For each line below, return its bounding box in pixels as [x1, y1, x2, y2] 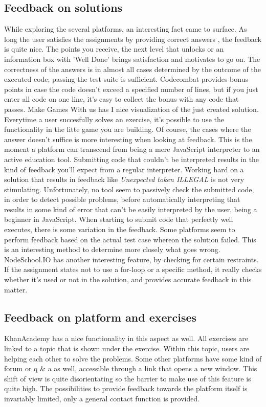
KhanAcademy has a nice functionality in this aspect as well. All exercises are [4, 333, 248, 344]
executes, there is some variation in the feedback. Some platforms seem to [4, 224, 235, 235]
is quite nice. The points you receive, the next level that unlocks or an [4, 43, 224, 54]
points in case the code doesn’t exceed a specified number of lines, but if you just [4, 83, 258, 94]
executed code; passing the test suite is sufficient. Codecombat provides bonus [4, 74, 248, 84]
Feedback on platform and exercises [4, 309, 197, 325]
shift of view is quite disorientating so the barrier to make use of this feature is [4, 373, 251, 383]
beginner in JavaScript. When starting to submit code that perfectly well [4, 214, 233, 224]
